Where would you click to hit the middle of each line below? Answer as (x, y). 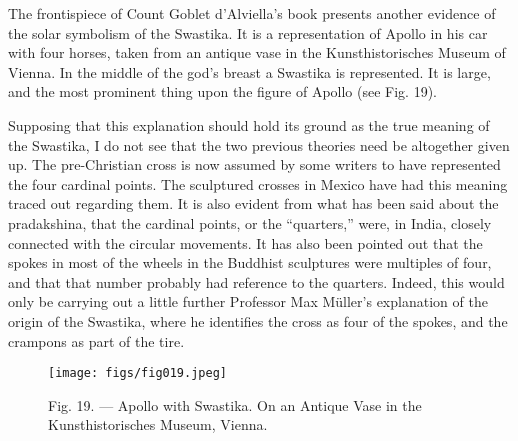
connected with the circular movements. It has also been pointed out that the (245, 242)
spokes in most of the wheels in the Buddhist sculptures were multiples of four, (250, 262)
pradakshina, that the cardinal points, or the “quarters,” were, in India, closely (250, 222)
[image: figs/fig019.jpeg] (137, 373)
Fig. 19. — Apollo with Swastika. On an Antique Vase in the (235, 404)
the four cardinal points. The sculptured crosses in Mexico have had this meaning (258, 183)
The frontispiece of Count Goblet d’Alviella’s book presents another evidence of (252, 13)
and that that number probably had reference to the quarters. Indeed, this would (256, 281)
